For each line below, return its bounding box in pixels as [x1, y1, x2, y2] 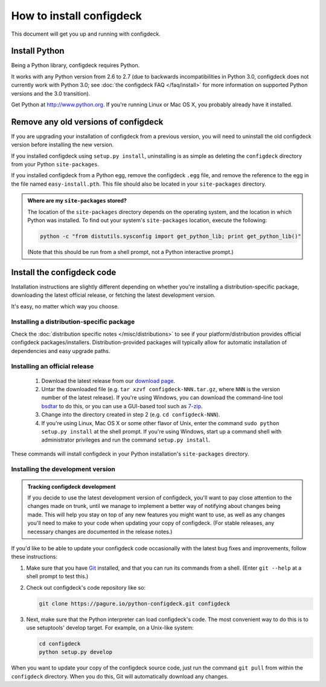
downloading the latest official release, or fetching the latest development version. [11, 291, 216, 299]
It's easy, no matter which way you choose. [11, 302, 120, 310]
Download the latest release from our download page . [41, 377, 176, 384]
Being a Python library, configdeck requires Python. [11, 62, 140, 69]
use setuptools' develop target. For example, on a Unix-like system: [26, 624, 194, 631]
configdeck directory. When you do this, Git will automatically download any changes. [11, 672, 229, 680]
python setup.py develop [39, 649, 113, 656]
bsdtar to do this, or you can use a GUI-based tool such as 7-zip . [41, 402, 203, 409]
